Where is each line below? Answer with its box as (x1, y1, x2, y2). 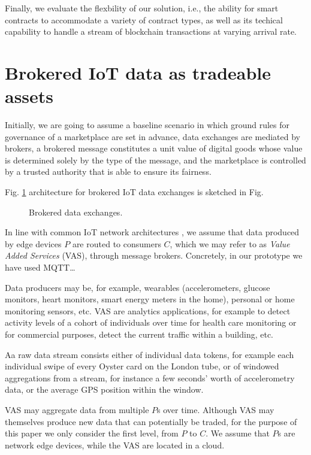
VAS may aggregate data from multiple (5, 403, 149, 415)
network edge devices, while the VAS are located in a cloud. (5, 438, 225, 451)
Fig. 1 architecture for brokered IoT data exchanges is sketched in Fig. (5, 186, 264, 198)
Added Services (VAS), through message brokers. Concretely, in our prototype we (5, 249, 303, 262)
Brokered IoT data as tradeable (5, 60, 271, 84)
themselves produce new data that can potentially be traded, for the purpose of (5, 415, 297, 427)
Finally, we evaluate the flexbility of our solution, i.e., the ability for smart (5, 2, 279, 14)
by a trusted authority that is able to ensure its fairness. (5, 165, 212, 178)
